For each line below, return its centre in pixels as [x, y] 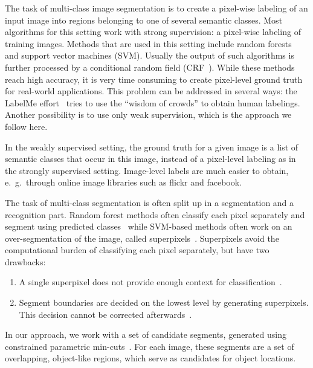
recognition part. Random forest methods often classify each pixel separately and [155, 214]
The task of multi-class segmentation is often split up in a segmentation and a [150, 202]
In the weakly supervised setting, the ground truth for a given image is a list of [152, 147]
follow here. [26, 126]
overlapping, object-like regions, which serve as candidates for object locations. [150, 358]
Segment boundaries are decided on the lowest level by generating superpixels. [164, 302]
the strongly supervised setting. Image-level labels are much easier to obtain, [147, 170]
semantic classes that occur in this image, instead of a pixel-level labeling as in [150, 159]
